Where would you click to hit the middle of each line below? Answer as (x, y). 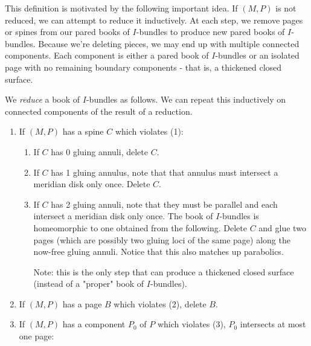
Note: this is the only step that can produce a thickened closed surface (164, 271)
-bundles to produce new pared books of (210, 32)
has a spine (83, 131)
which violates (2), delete (160, 303)
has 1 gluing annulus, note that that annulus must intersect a (165, 172)
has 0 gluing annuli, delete (99, 151)
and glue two (282, 227)
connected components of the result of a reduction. (99, 111)
